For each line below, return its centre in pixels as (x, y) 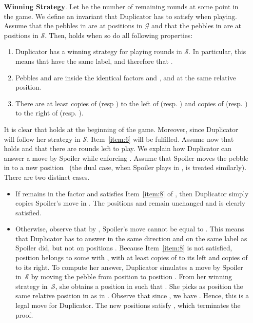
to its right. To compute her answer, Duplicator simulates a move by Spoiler (129, 267)
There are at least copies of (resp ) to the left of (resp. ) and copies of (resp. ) (131, 103)
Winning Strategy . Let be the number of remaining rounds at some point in (121, 6)
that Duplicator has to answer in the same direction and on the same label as (131, 238)
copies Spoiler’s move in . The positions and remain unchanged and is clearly (130, 203)
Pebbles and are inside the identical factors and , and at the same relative (126, 77)
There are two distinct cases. (47, 177)
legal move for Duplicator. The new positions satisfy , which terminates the (128, 305)
